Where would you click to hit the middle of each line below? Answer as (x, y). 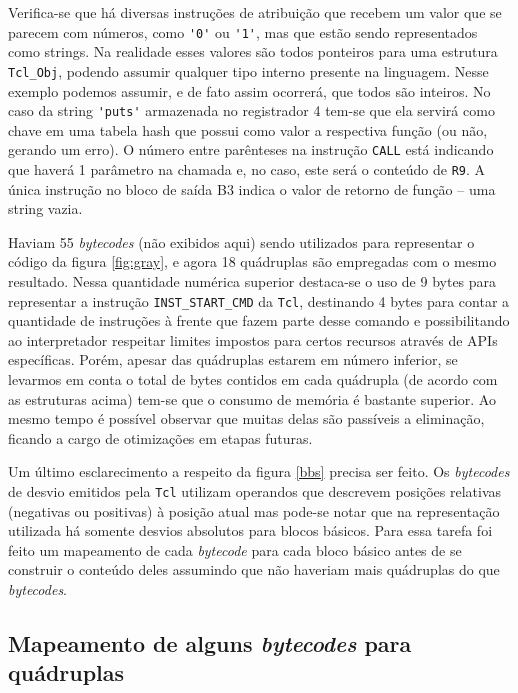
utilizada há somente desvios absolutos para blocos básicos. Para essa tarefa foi (250, 530)
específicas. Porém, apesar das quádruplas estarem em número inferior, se (233, 359)
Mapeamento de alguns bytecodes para (210, 643)
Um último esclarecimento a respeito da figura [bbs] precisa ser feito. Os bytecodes (259, 471)
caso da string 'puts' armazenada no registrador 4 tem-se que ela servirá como (251, 110)
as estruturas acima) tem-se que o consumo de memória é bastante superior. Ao (252, 398)
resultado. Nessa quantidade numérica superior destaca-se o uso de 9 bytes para (252, 281)
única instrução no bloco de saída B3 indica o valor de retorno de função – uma (252, 188)
